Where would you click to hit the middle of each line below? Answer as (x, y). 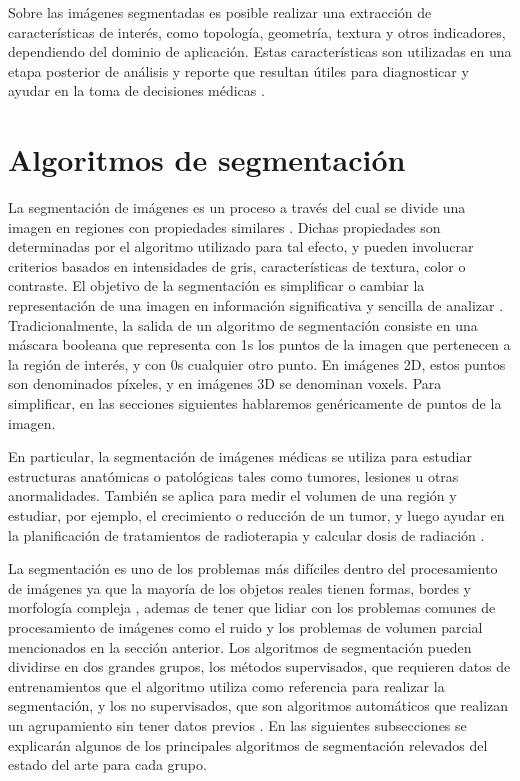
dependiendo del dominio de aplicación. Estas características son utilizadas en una (260, 51)
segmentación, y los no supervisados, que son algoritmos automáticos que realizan (258, 705)
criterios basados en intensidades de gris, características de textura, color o (237, 265)
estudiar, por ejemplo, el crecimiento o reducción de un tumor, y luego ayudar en (256, 515)
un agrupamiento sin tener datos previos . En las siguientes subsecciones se (237, 724)
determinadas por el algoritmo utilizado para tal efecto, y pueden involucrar (241, 246)
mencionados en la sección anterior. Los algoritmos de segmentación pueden (240, 646)
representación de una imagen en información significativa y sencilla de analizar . (256, 305)
